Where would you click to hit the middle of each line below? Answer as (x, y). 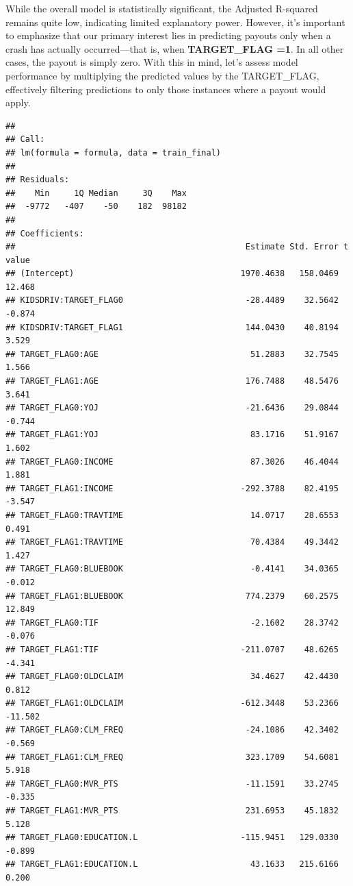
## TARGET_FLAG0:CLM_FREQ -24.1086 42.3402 (172, 730)
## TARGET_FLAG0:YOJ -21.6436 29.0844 (172, 408)
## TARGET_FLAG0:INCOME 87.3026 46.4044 (172, 462)
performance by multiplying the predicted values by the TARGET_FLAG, (162, 75)
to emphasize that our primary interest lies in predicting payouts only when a (168, 35)
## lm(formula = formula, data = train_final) (113, 152)
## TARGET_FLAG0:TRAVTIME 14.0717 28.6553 (172, 515)
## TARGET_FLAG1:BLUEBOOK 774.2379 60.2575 (172, 596)
